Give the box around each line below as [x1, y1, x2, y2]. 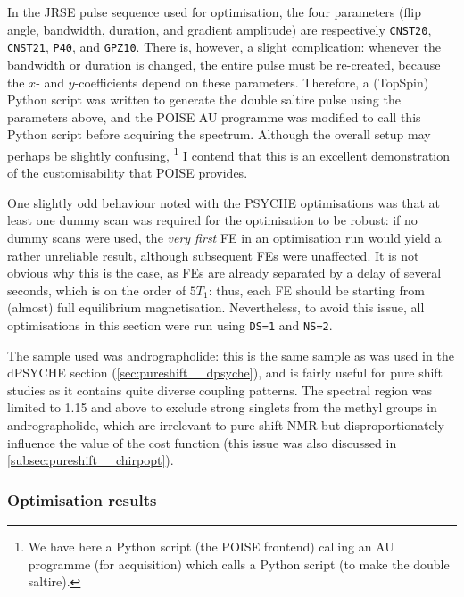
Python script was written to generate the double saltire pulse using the [7, 90, 401, 109]
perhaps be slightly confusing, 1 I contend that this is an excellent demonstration [7, 143, 451, 164]
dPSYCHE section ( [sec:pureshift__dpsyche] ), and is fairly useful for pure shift [7, 363, 443, 382]
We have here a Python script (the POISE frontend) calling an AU [28, 536, 394, 555]
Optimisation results [7, 488, 157, 510]
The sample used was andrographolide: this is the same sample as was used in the [7, 345, 454, 364]
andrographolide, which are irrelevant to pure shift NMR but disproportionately [7, 415, 444, 434]
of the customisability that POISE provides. [7, 163, 248, 182]
